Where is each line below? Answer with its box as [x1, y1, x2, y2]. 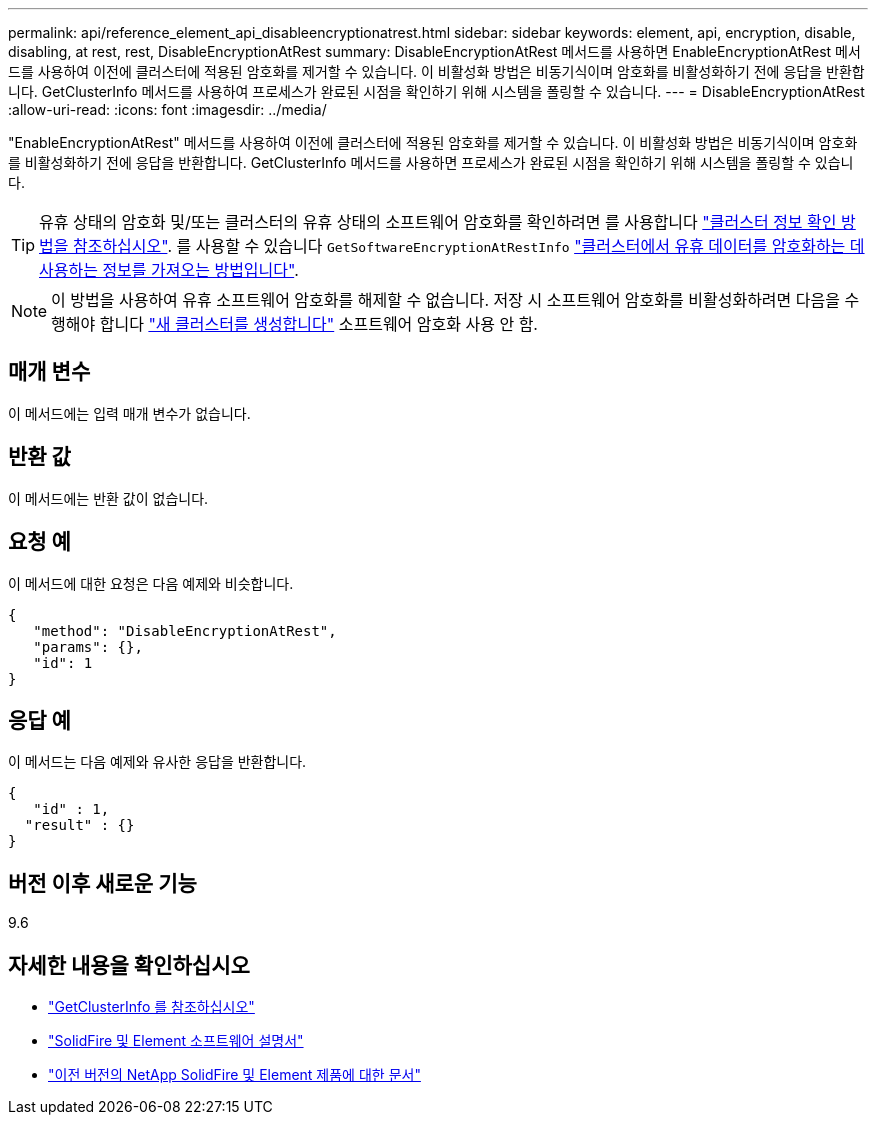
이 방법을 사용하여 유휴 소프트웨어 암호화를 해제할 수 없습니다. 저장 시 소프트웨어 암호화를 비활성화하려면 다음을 [51, 290, 840, 310]
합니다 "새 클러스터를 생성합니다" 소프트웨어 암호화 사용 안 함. [99, 314, 538, 334]
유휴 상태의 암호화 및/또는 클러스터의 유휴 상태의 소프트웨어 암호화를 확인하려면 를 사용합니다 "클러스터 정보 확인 [39, 212, 837, 232]
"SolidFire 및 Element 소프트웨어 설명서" [48, 1032, 304, 1050]
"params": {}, [33, 638, 143, 655]
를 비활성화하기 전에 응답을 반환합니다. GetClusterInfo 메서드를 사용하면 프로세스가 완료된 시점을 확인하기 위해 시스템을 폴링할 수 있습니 [8, 154, 854, 171]
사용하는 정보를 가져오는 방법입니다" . [39, 260, 299, 280]
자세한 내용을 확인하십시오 [8, 952, 250, 978]
